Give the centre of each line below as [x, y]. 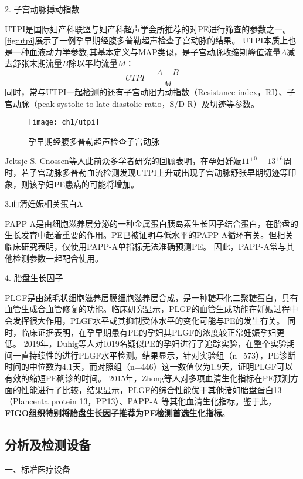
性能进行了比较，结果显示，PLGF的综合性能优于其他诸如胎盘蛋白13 [151, 389]
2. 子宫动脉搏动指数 [42, 9]
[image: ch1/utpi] [64, 123]
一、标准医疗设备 [38, 469]
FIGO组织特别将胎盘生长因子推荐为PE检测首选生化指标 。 [118, 412]
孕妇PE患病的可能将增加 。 [88, 184]
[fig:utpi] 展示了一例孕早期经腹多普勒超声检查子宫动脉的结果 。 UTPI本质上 [147, 40]
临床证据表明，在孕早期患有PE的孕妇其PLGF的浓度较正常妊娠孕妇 [149, 332]
